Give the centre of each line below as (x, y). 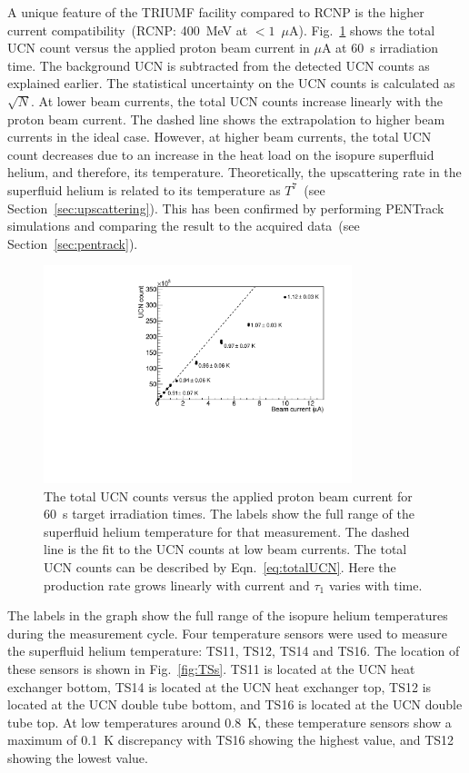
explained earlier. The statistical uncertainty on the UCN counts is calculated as (231, 83)
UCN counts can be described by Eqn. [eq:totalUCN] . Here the (220, 567)
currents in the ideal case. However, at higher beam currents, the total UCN (220, 137)
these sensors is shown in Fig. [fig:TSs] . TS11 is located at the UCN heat (211, 668)
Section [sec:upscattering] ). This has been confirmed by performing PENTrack (226, 208)
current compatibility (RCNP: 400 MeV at (128, 30)
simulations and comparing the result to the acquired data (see (184, 226)
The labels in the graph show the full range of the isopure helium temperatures (228, 615)
